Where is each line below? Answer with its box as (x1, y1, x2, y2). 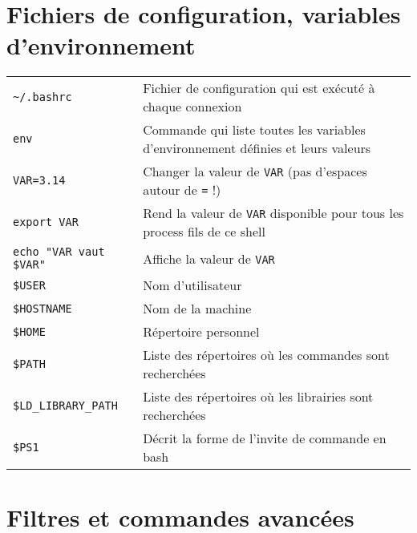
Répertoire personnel (143, 322, 260, 341)
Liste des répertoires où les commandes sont (143, 345, 390, 365)
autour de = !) (143, 180, 221, 200)
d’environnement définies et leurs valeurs (143, 139, 371, 158)
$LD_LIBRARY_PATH (13, 399, 118, 413)
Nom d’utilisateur (143, 276, 242, 295)
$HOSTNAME (13, 301, 72, 315)
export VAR (13, 216, 79, 229)
